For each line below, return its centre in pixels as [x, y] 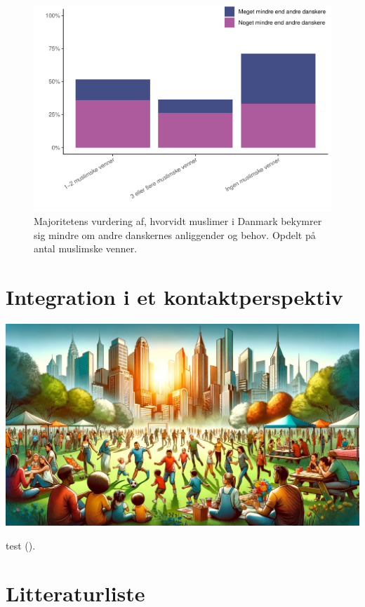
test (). [21, 545]
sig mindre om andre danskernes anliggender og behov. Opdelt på [175, 234]
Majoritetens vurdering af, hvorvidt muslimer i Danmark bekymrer [178, 221]
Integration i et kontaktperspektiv [174, 297]
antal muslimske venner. [86, 248]
